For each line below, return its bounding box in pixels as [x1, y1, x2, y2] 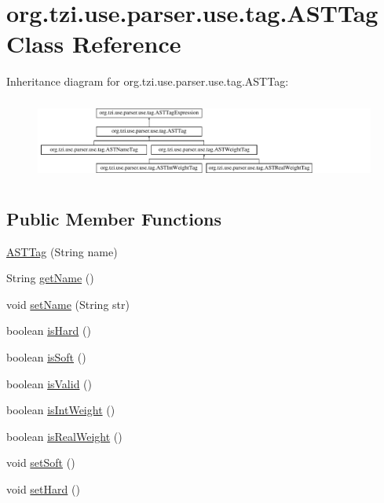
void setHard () [6, 480, 80, 497]
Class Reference [6, 28, 181, 60]
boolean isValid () [6, 375, 93, 391]
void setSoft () [6, 454, 75, 471]
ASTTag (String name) [6, 243, 118, 259]
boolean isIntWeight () [6, 402, 115, 418]
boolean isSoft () [6, 348, 86, 365]
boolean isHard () [6, 322, 91, 339]
